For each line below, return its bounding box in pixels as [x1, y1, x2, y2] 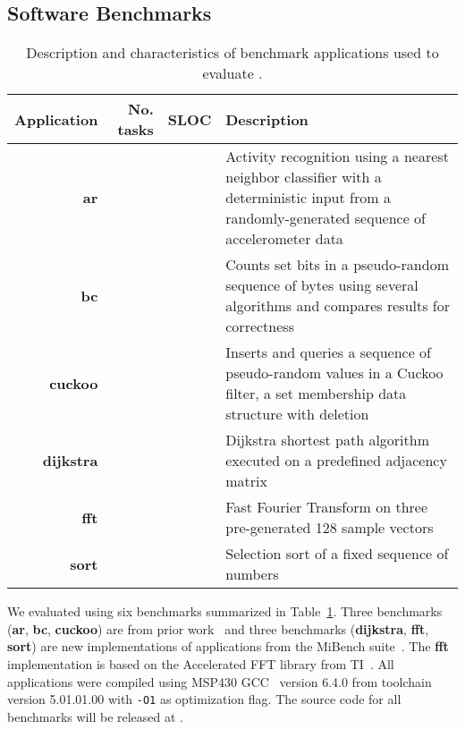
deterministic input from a [225, 187, 391, 208]
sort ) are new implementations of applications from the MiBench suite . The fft [7, 637, 449, 656]
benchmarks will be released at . [7, 707, 184, 725]
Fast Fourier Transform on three [225, 496, 428, 518]
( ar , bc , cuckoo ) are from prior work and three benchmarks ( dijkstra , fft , [7, 619, 429, 638]
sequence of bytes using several [225, 275, 418, 296]
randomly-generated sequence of [225, 208, 426, 229]
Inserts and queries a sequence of [225, 342, 431, 363]
